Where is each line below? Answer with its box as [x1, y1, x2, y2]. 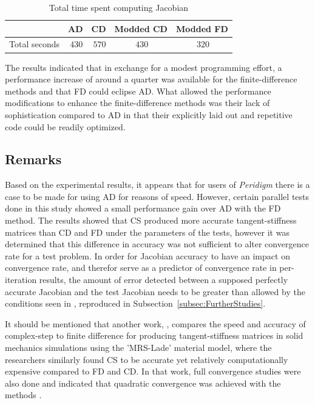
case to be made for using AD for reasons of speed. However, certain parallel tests [5, 190, 310, 202]
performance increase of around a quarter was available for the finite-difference [5, 73, 297, 85]
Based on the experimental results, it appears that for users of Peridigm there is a [5, 178, 310, 191]
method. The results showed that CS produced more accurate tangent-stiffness [5, 214, 297, 227]
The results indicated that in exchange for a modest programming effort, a [5, 61, 282, 73]
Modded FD [175, 22, 228, 35]
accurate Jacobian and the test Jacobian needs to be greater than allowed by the [5, 285, 305, 298]
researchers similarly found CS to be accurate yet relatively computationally [5, 353, 288, 365]
